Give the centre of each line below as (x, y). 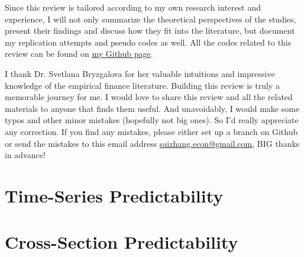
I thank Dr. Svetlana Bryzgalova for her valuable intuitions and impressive (140, 73)
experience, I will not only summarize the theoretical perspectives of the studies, (151, 19)
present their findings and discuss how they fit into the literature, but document (150, 30)
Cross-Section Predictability (122, 242)
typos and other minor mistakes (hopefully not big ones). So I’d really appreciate (152, 120)
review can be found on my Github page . (79, 54)
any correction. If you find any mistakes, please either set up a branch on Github (151, 131)
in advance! (25, 155)
